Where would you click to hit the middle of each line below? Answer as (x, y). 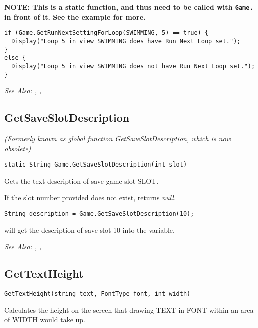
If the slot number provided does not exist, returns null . (90, 197)
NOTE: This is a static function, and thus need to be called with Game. (129, 7)
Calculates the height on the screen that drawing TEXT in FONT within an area (129, 310)
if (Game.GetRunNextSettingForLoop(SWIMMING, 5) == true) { (106, 33)
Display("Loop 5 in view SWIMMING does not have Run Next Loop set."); (133, 66)
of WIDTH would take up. (45, 320)
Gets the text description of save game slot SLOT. (81, 180)
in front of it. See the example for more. (75, 16)
